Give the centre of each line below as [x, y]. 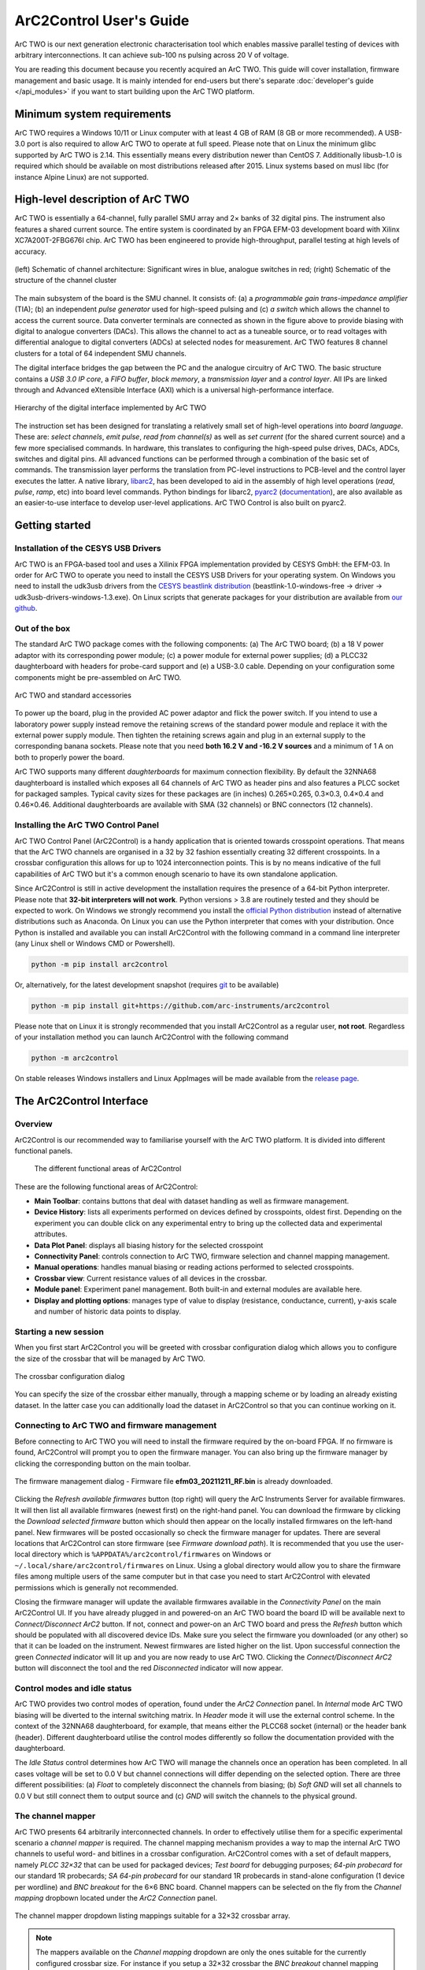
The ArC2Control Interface [81, 1101]
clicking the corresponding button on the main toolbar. [103, 1463]
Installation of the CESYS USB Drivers [88, 548]
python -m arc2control [75, 1058]
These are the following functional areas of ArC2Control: [106, 1187]
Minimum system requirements [93, 114]
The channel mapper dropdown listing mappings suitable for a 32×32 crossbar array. [152, 1916]
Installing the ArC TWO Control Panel [87, 825]
